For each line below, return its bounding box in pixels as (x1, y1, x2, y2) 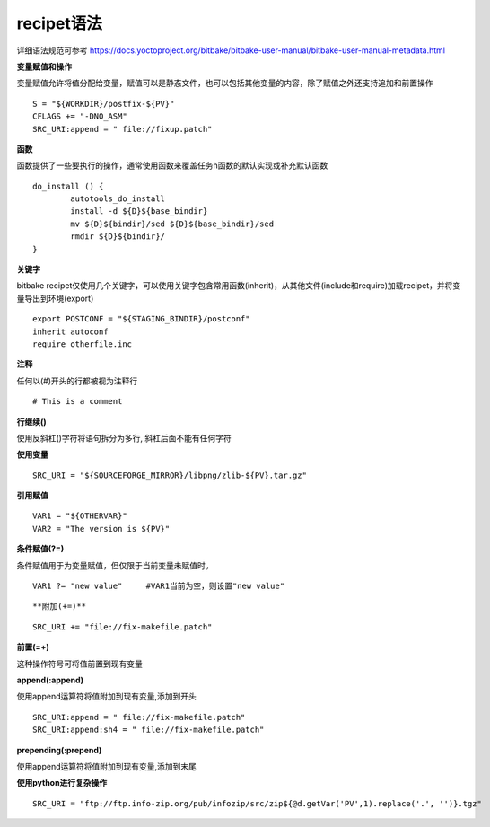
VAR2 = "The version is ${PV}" (32, 523, 171, 533)
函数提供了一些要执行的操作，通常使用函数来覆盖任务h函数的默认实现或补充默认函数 (16, 160, 328, 171)
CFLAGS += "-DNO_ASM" (32, 111, 127, 121)
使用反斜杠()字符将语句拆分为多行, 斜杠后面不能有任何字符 (16, 432, 232, 444)
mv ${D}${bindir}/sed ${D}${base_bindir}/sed (70, 218, 274, 229)
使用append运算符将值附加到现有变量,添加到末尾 (16, 761, 197, 771)
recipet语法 (16, 13, 103, 33)
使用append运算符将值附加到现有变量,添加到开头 (16, 691, 197, 702)
